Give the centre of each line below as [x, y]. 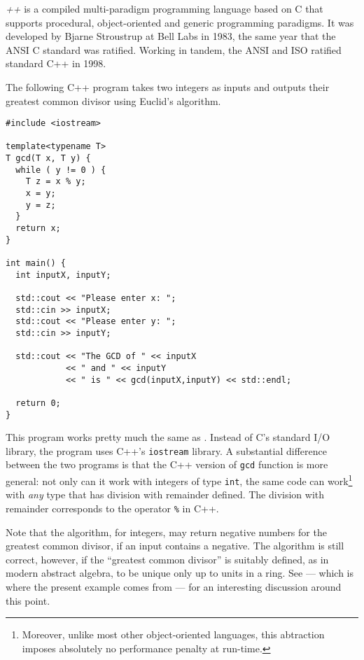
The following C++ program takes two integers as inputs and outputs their [168, 86]
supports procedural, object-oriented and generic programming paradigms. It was [180, 22]
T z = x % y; [56, 182]
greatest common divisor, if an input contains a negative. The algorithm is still [175, 546]
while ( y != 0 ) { [61, 170]
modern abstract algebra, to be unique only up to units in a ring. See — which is [180, 573]
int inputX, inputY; [63, 275]
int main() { [36, 264]
